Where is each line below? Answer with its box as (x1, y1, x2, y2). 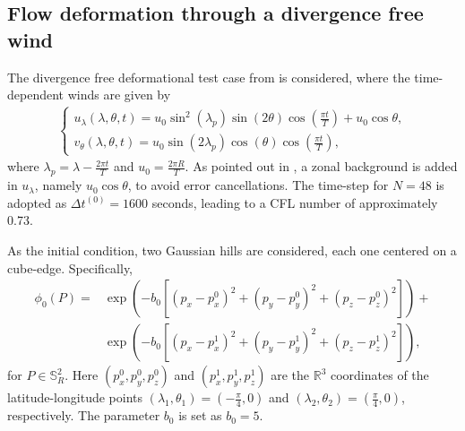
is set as (178, 406, 222, 425)
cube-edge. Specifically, (7, 258, 133, 277)
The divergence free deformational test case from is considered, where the (7, 67, 410, 86)
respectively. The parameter (7, 406, 160, 425)
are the (271, 366, 310, 384)
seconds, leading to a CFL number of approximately (151, 193, 438, 211)
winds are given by (67, 85, 171, 104)
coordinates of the (330, 366, 429, 384)
